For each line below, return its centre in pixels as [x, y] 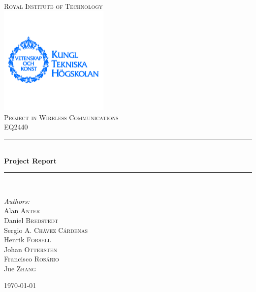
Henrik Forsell [28, 240]
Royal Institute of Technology [53, 6]
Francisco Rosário [32, 259]
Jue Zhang [20, 268]
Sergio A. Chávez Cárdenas [46, 230]
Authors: [17, 201]
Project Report [31, 160]
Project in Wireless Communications [61, 117]
